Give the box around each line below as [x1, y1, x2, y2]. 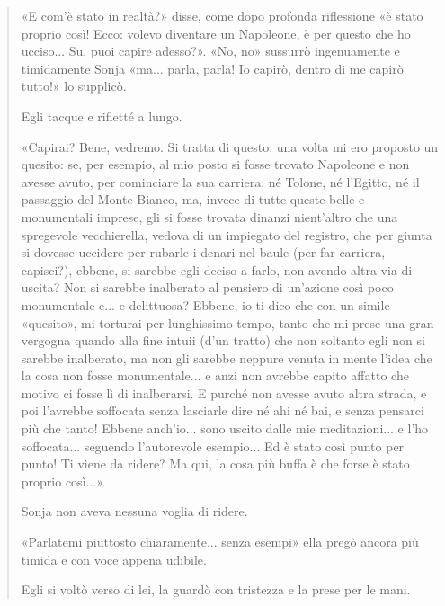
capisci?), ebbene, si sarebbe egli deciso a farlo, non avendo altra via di [21, 260, 413, 279]
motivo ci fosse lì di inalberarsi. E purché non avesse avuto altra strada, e [21, 383, 427, 402]
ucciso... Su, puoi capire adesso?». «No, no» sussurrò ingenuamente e [21, 41, 400, 60]
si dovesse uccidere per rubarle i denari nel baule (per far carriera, [21, 243, 386, 262]
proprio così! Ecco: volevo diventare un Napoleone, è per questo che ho [21, 23, 411, 42]
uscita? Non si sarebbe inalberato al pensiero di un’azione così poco [21, 278, 394, 297]
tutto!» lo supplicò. [21, 76, 127, 95]
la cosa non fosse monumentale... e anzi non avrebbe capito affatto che [21, 366, 409, 385]
